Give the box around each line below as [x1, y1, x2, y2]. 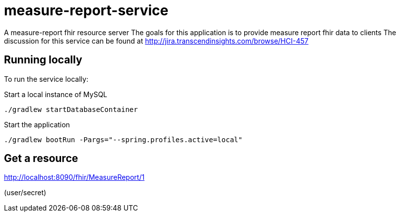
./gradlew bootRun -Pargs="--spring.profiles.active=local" [4, 135, 243, 144]
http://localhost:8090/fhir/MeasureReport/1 [4, 173, 145, 182]
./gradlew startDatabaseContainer [4, 105, 138, 113]
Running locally [4, 54, 82, 66]
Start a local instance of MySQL [4, 90, 108, 99]
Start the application [4, 120, 70, 129]
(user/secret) [4, 188, 47, 197]
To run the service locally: [4, 74, 88, 83]
